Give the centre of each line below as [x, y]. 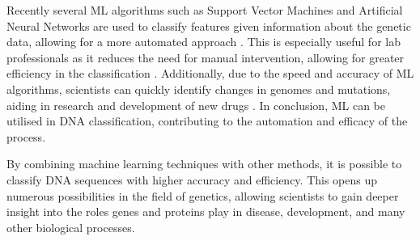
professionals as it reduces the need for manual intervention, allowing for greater [206, 57]
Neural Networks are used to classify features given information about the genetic [209, 25]
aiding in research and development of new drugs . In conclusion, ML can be [196, 105]
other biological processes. [71, 227]
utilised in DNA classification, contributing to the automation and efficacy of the [207, 121]
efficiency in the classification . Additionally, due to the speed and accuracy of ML [210, 73]
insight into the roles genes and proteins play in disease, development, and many [206, 211]
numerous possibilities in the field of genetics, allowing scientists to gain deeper [203, 195]
